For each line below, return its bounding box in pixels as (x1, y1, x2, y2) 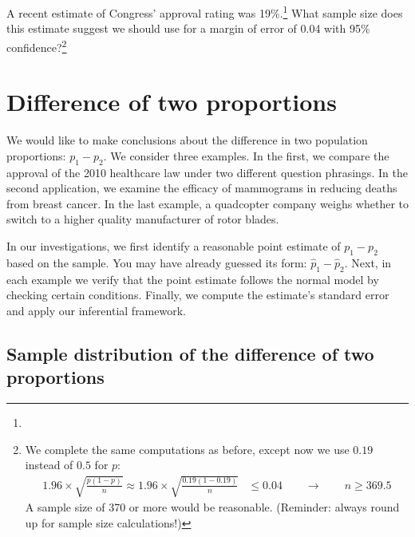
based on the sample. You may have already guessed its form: (6, 254, 307, 270)
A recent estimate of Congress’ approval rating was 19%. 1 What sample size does (6, 2, 403, 21)
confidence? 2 (6, 36, 67, 55)
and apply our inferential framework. (6, 302, 186, 318)
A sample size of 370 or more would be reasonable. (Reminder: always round (25, 499, 400, 515)
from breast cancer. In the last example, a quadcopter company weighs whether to (6, 195, 409, 211)
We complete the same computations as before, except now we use (25, 440, 350, 457)
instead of (25, 456, 73, 473)
